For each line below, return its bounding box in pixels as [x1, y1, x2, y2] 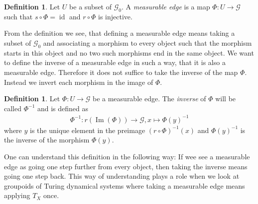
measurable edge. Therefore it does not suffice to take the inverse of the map [4, 67, 238, 77]
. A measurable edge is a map [121, 1, 210, 11]
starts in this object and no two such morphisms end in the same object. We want [4, 47, 254, 58]
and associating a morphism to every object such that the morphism [43, 37, 252, 48]
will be [215, 93, 236, 104]
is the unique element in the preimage [30, 125, 145, 135]
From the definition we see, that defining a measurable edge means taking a [4, 28, 235, 38]
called [4, 103, 21, 113]
